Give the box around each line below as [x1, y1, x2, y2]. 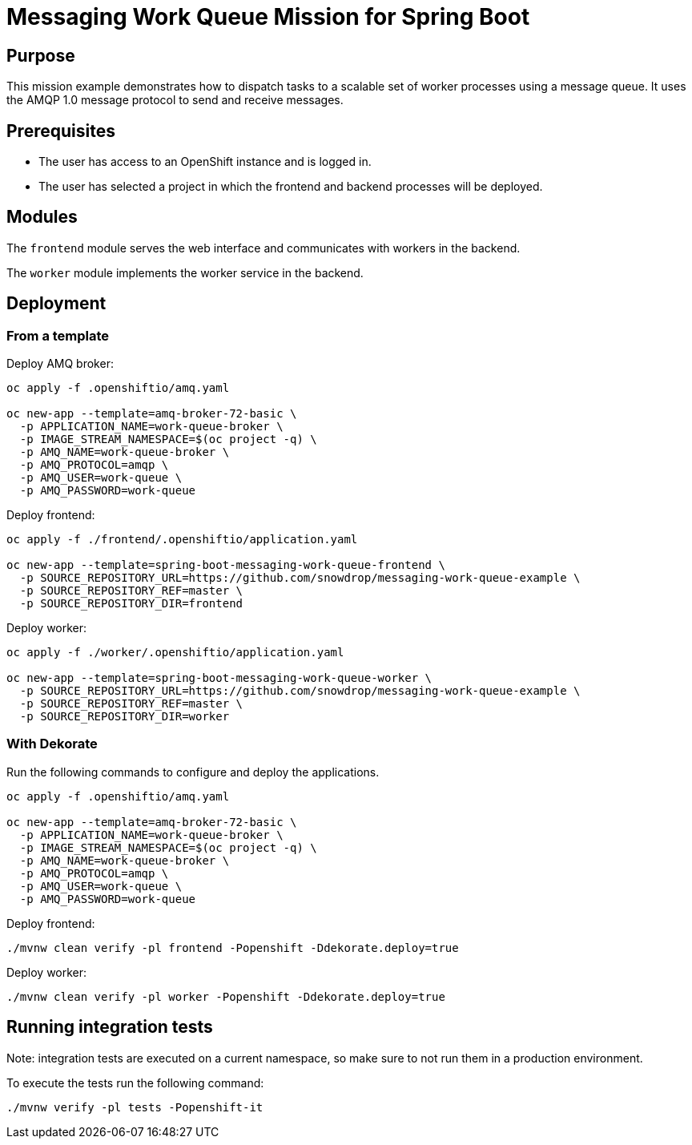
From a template [6, 327, 110, 344]
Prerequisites [6, 120, 115, 141]
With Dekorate [6, 736, 98, 752]
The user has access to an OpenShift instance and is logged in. [38, 155, 372, 169]
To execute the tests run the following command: [6, 1075, 264, 1090]
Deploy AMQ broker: [6, 357, 114, 371]
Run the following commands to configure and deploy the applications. [6, 764, 380, 779]
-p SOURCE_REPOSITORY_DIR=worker [19, 710, 230, 724]
